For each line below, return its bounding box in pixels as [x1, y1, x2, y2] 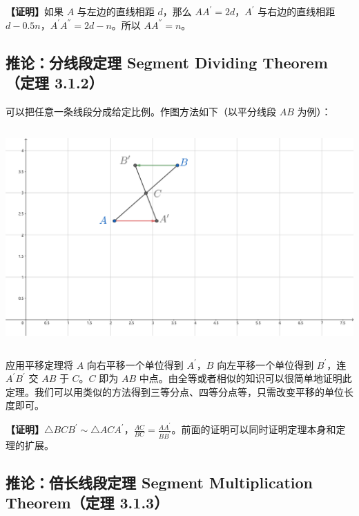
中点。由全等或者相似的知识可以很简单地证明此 [139, 371, 352, 385]
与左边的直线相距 [77, 4, 155, 18]
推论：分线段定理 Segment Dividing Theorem [6, 51, 328, 73]
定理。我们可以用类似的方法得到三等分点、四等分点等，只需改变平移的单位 [6, 384, 344, 399]
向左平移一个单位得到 [217, 357, 314, 372]
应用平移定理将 [6, 357, 73, 372]
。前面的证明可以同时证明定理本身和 [171, 422, 336, 437]
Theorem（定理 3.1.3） [6, 492, 169, 513]
